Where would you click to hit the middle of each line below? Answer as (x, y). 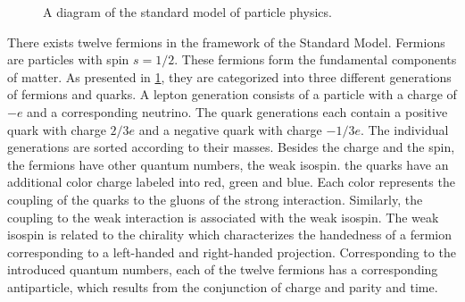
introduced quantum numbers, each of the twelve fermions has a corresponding (223, 269)
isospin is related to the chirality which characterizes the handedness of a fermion (230, 235)
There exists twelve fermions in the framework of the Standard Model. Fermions (226, 42)
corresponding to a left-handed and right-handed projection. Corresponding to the (232, 252)
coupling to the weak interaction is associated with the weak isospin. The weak (223, 217)
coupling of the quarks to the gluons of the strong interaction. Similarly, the (215, 199)
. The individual (404, 129)
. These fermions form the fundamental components (316, 59)
